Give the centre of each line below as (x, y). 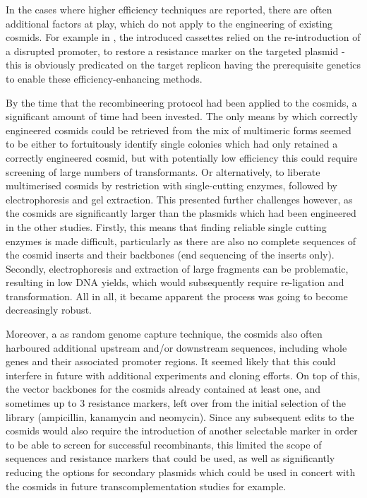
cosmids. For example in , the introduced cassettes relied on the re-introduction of (183, 37)
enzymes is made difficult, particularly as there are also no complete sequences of (181, 241)
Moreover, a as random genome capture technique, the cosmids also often (164, 334)
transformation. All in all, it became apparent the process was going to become (177, 296)
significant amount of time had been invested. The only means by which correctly (182, 116)
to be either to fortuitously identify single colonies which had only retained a (172, 144)
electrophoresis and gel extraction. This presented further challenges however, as (179, 199)
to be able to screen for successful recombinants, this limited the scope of (164, 444)
